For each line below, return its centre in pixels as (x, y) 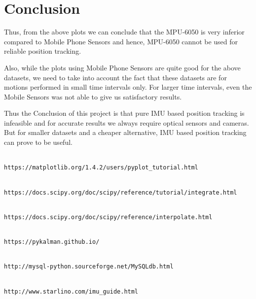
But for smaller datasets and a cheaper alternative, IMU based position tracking (125, 132)
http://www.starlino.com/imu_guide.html (71, 291)
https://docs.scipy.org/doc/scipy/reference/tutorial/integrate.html (121, 192)
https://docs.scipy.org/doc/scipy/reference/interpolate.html (108, 217)
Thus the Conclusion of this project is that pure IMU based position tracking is (124, 113)
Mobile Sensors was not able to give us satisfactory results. (93, 96)
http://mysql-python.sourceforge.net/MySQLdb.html (89, 267)
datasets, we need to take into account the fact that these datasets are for (115, 77)
